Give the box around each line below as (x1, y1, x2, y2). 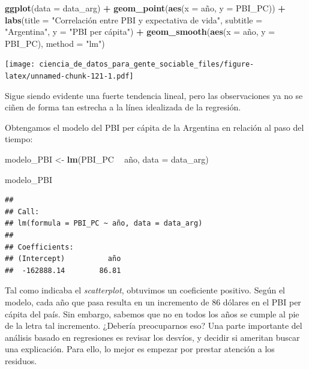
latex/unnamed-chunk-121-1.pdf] (5, 72, 134, 81)
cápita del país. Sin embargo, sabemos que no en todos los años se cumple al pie (5, 307, 299, 320)
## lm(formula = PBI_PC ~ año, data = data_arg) (5, 219, 203, 228)
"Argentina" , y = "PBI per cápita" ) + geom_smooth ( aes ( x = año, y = (5, 25, 275, 38)
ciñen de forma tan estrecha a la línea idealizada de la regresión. (5, 101, 241, 113)
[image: (5, 60, 35, 69)
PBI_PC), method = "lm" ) (5, 37, 105, 49)
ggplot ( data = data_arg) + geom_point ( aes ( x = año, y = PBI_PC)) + (5, 2, 286, 14)
